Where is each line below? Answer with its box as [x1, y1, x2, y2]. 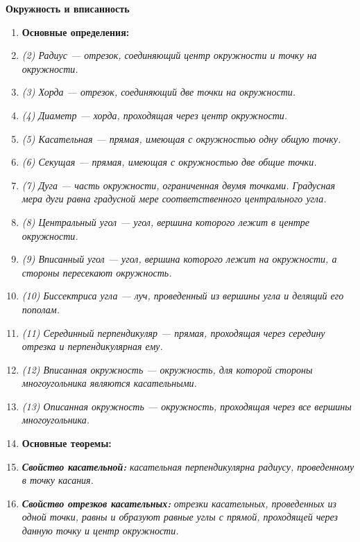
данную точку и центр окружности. [22, 523, 179, 538]
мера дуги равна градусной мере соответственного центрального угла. [22, 191, 327, 206]
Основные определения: [22, 24, 130, 39]
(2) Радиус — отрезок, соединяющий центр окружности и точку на [22, 48, 317, 62]
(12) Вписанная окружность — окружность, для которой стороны [22, 362, 313, 376]
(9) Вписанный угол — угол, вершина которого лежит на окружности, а [22, 252, 337, 266]
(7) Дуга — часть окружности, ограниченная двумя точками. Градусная [22, 177, 335, 192]
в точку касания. [22, 473, 94, 487]
